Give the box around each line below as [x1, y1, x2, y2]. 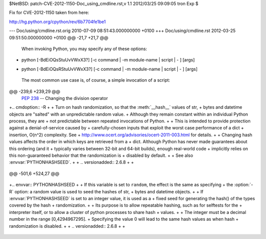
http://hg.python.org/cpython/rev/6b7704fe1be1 [9, 19, 106, 25]
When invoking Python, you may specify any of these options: [21, 46, 147, 52]
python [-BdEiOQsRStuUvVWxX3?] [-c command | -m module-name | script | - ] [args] [21, 66, 198, 72]
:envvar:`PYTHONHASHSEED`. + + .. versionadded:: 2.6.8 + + [9, 159, 134, 165]
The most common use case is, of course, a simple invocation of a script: [21, 77, 170, 83]
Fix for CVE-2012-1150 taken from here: [9, 10, 90, 16]
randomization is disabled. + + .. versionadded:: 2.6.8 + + [9, 223, 126, 229]
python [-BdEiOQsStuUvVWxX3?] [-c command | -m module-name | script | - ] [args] [21, 57, 195, 63]
